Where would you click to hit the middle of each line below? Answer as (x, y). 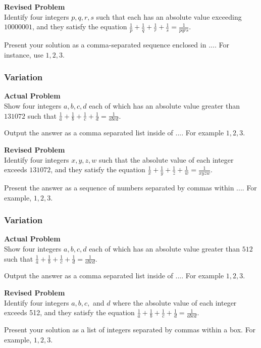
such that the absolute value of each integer (166, 159)
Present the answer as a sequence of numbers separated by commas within (119, 188)
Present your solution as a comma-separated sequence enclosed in (105, 45)
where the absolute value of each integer (175, 302)
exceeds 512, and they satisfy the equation (69, 312)
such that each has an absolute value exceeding (169, 16)
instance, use (24, 54)
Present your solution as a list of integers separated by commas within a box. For (130, 330)
